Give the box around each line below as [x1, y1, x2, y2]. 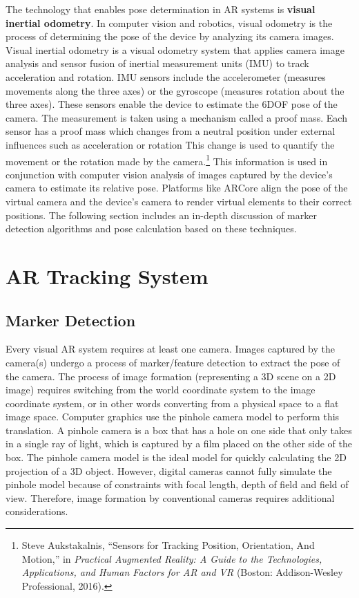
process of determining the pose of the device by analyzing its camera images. [6, 29, 334, 44]
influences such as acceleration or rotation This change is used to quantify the [6, 137, 335, 151]
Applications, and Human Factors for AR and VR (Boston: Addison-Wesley [21, 565, 343, 579]
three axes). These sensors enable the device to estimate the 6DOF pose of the [6, 97, 338, 111]
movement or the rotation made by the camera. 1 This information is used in [6, 151, 328, 168]
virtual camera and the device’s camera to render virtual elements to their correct [6, 194, 352, 208]
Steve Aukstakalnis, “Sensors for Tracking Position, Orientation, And [21, 538, 315, 552]
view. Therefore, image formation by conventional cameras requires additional [6, 490, 335, 505]
